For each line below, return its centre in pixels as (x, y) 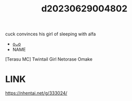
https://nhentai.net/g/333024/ (36, 93)
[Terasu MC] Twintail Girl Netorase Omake (49, 59)
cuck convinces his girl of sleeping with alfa (51, 34)
